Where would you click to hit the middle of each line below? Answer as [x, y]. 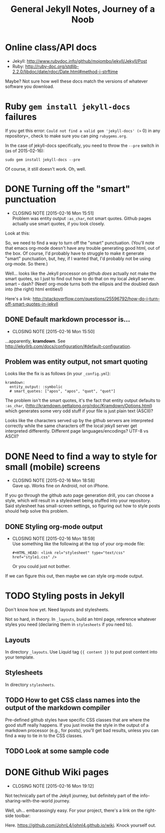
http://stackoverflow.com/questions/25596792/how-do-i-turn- [96, 299]
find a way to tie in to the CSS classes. [44, 736]
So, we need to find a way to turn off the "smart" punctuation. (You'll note [80, 243]
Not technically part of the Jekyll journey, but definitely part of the [72, 795]
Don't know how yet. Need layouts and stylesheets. [57, 610]
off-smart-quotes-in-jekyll [32, 304]
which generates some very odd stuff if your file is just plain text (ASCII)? [79, 411]
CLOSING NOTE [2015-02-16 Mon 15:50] [53, 331]
